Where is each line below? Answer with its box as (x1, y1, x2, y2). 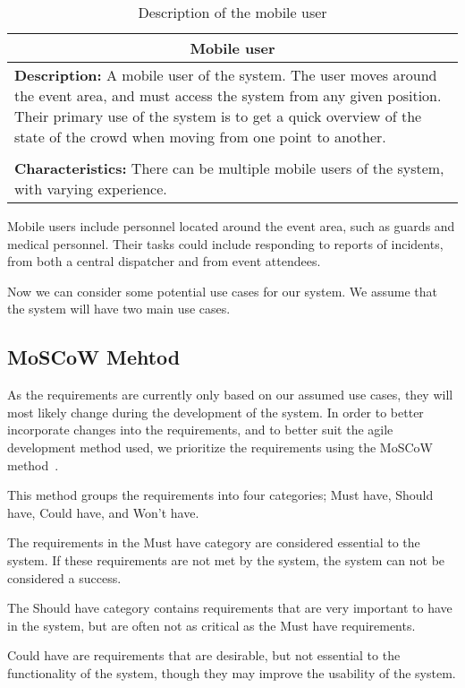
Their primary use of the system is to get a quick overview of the (14, 106, 422, 126)
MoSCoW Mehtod (7, 343, 181, 371)
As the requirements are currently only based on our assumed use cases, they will (7, 385, 453, 404)
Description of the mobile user (138, 2, 327, 22)
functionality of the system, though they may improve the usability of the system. (7, 663, 456, 682)
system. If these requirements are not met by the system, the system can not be (7, 550, 445, 569)
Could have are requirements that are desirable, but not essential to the (7, 646, 401, 665)
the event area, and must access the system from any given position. (14, 85, 442, 106)
